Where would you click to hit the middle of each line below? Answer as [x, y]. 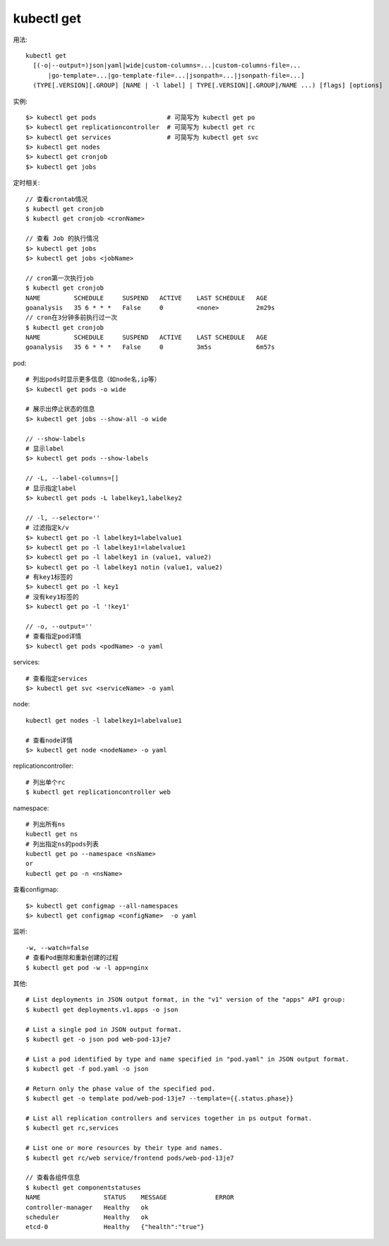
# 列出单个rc [46, 782]
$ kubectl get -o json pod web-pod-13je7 [98, 1039]
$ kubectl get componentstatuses [83, 1187]
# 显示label [45, 449]
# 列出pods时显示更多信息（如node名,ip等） [93, 379]
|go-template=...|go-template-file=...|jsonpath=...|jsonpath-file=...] [176, 75]
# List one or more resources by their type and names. [124, 1148]
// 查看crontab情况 [57, 199]
